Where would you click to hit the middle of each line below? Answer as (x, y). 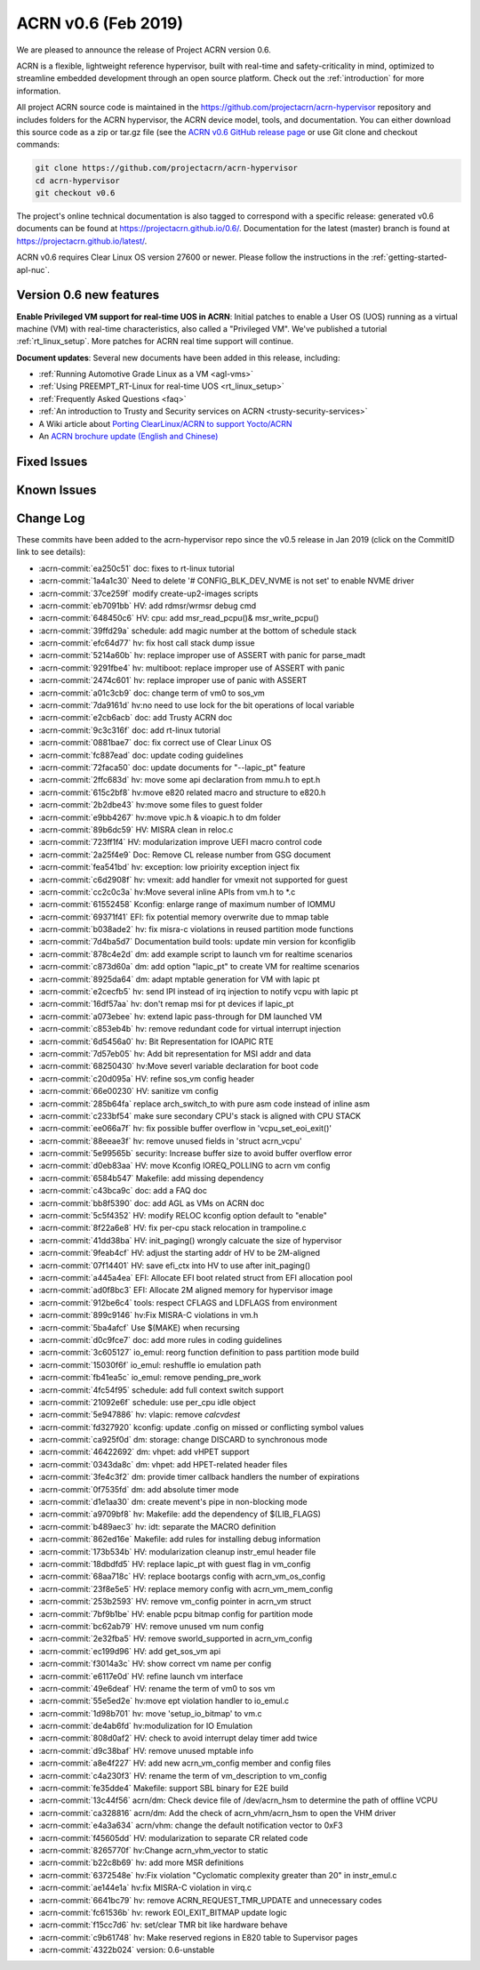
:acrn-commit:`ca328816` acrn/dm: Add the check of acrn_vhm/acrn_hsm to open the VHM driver (217, 1813)
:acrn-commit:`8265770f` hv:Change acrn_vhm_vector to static (153, 1850)
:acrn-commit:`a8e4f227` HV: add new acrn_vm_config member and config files (185, 1763)
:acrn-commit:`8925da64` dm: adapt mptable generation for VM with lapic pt (179, 979)
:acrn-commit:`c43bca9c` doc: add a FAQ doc (123, 1191)
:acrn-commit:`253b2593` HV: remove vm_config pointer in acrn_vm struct (175, 1602)
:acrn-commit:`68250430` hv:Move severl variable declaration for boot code (179, 1066)
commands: (38, 145)
